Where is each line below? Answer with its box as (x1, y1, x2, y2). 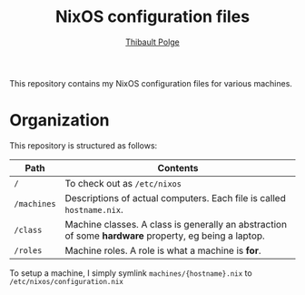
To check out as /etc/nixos (64, 177, 182, 189)
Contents (157, 161, 199, 174)
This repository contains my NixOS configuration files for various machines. (9, 77, 293, 88)
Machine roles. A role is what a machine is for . (64, 244, 261, 257)
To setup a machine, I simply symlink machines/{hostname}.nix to (9, 267, 252, 279)
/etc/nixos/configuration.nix (9, 277, 124, 286)
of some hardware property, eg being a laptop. (64, 229, 265, 242)
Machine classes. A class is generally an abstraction (64, 218, 288, 230)
